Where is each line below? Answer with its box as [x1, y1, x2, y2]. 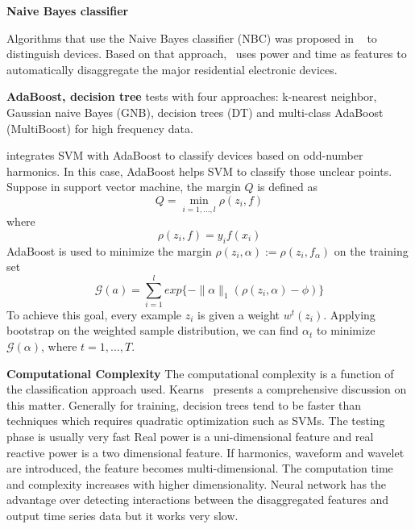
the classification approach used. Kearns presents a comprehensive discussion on [6, 381, 407, 398]
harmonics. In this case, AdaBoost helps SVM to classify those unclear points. [6, 162, 392, 179]
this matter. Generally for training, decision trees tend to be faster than [6, 396, 362, 413]
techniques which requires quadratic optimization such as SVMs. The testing [6, 412, 385, 429]
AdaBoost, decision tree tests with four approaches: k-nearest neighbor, [6, 88, 377, 105]
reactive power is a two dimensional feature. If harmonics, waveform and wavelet [6, 444, 405, 460]
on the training [334, 242, 409, 259]
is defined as [257, 178, 318, 195]
